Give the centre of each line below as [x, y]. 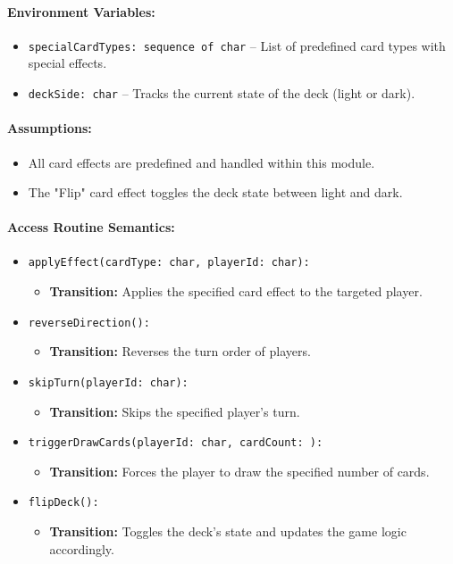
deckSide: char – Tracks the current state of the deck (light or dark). [222, 93]
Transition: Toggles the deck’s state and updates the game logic [228, 531]
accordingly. [82, 548]
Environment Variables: [81, 11]
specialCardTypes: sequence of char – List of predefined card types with [237, 45]
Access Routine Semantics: [91, 227]
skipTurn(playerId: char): [108, 382]
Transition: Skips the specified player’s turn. [175, 411]
